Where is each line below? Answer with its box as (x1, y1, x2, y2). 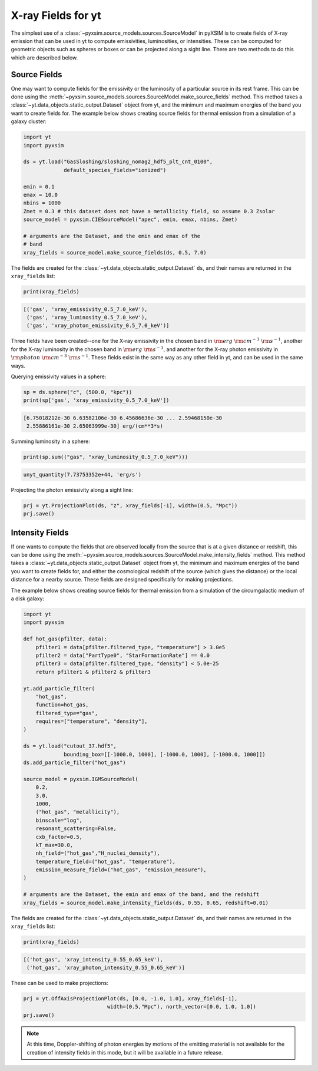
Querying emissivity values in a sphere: (11, 373, 107, 380)
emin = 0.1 (23, 183, 55, 190)
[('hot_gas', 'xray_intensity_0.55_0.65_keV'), (23, 956, 163, 963)
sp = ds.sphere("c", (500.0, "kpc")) (23, 389, 132, 395)
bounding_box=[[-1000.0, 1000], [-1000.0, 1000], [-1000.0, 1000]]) (64, 751, 266, 758)
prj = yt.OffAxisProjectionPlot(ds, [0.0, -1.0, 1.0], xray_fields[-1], (23, 995, 238, 1001)
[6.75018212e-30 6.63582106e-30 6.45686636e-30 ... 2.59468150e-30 (23, 414, 223, 421)
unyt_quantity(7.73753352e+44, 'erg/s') (23, 471, 141, 478)
